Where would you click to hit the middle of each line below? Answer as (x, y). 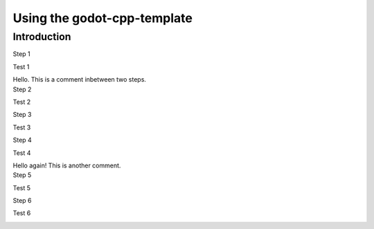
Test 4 (22, 153)
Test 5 (22, 187)
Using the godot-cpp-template (103, 18)
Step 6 (22, 201)
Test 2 (22, 102)
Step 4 (23, 140)
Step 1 (21, 54)
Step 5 (22, 175)
